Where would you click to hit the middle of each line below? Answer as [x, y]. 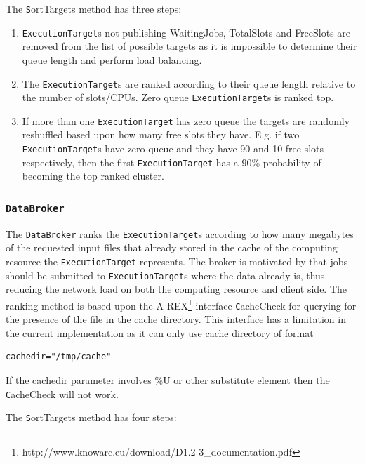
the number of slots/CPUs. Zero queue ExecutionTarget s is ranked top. [178, 97]
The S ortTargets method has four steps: [91, 417]
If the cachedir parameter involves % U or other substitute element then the [168, 380]
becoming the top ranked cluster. [93, 176]
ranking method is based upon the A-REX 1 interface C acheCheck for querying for [181, 304]
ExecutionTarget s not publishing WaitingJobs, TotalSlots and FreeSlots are [186, 32]
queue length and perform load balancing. [112, 59]
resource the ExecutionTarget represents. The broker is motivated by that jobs [177, 261]
